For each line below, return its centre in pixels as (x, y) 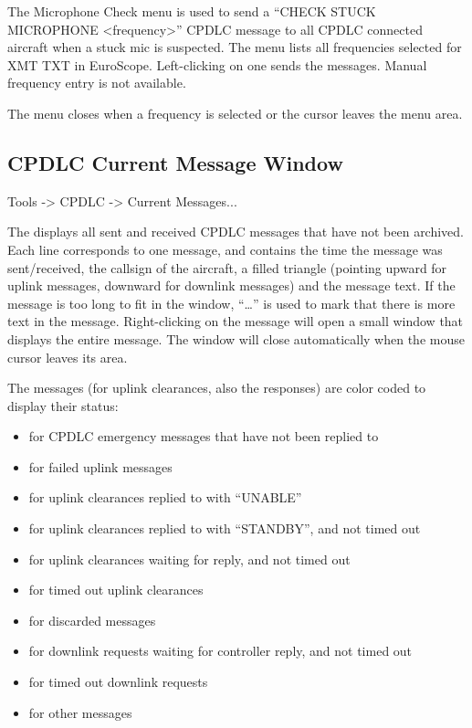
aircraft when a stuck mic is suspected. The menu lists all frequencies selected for (235, 47)
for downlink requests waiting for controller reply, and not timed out (220, 651)
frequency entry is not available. (97, 83)
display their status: (63, 405)
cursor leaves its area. (68, 357)
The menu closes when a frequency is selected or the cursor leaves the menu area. (235, 113)
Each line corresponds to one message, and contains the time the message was (225, 249)
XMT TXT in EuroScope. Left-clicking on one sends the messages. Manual (217, 64)
